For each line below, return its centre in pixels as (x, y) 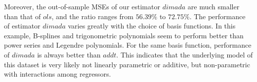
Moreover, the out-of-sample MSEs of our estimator (82, 6)
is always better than (69, 54)
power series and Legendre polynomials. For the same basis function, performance (128, 45)
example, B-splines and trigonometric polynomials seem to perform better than (124, 35)
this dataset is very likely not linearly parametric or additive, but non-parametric (127, 64)
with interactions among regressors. (58, 74)
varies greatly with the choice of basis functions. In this (152, 26)
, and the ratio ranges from (93, 16)
